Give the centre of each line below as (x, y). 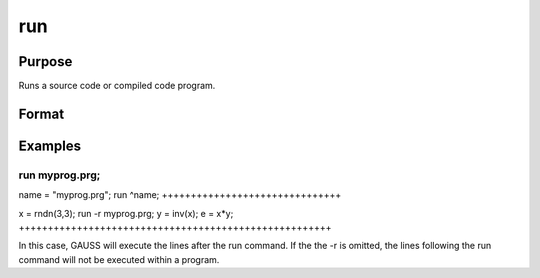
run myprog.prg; (59, 175)
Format (41, 113)
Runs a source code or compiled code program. (117, 86)
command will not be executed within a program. (119, 259)
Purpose (45, 61)
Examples (50, 145)
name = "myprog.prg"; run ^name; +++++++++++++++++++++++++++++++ (180, 195)
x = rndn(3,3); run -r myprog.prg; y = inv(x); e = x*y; (126, 213)
